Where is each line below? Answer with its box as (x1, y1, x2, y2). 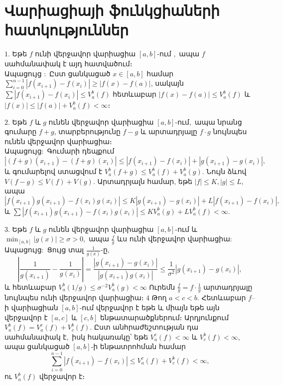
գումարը (4, 126, 37, 137)
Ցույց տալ (47, 244, 84, 255)
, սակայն (150, 78, 184, 88)
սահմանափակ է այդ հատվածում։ (4, 58, 133, 68)
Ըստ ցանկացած (49, 68, 111, 78)
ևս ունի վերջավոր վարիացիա (117, 233, 230, 244)
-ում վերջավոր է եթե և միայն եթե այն (79, 302, 220, 312)
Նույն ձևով (206, 166, 247, 177)
